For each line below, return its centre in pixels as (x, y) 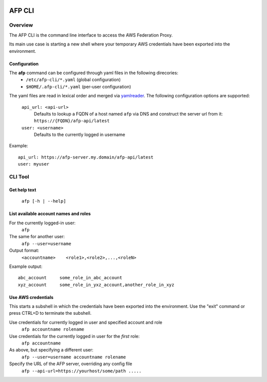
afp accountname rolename (53, 329)
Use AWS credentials (31, 297)
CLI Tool (19, 177)
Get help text (23, 190)
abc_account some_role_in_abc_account (70, 278)
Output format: (24, 251)
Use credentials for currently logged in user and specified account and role (86, 322)
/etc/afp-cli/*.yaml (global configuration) (73, 80)
